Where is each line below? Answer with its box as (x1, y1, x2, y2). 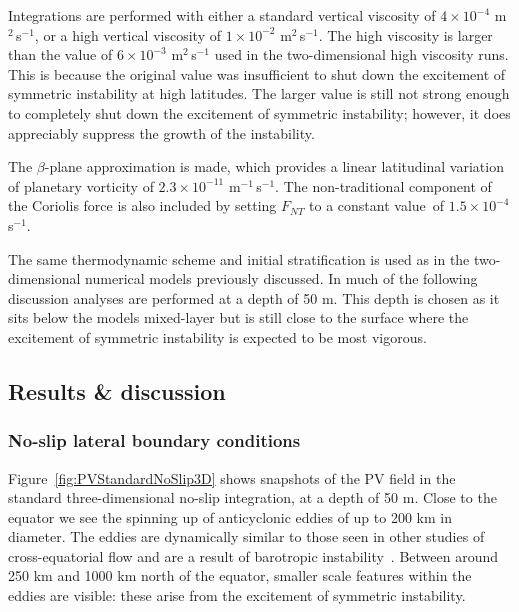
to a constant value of (309, 195, 445, 216)
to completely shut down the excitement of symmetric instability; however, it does (8, 102, 511, 123)
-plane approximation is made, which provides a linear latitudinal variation (44, 156, 504, 177)
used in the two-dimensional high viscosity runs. (214, 44, 509, 65)
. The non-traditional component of (275, 175, 492, 196)
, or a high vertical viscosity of (34, 24, 221, 45)
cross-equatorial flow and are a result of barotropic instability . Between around (8, 545, 499, 566)
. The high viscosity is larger (318, 24, 493, 45)
